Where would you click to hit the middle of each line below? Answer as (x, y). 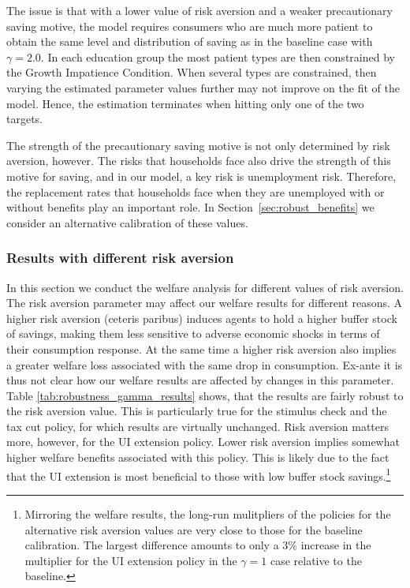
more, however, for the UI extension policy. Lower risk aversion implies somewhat (203, 442)
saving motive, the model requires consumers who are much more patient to (190, 26)
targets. (25, 119)
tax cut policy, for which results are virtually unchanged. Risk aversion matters (198, 426)
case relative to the (316, 560)
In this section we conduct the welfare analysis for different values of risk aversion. (205, 287)
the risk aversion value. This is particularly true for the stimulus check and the (197, 411)
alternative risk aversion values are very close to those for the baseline (194, 529)
